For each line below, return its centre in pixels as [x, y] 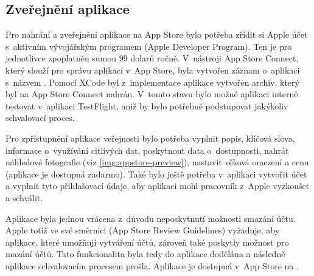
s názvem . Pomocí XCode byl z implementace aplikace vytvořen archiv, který [152, 82]
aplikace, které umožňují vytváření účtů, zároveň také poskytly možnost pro [147, 242]
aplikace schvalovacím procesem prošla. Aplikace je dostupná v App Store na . [152, 265]
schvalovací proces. [40, 118]
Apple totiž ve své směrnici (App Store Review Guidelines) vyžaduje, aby [143, 230]
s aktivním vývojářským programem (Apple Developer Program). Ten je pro [149, 46]
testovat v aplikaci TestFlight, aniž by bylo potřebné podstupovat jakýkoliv [147, 105]
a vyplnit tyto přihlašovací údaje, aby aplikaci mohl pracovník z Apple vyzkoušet [158, 186]
